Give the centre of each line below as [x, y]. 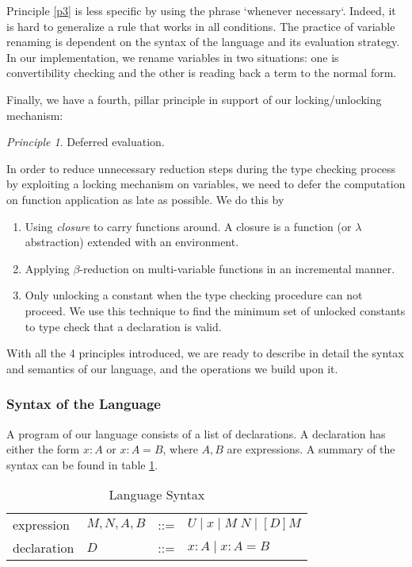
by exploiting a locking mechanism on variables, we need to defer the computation [206, 184]
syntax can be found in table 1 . [82, 464]
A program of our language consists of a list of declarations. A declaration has [196, 433]
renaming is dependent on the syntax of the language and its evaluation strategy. [203, 42]
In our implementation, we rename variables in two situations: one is [173, 57]
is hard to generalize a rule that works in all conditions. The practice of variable [201, 26]
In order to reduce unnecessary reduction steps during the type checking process [201, 168]
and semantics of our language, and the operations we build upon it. [172, 368]
